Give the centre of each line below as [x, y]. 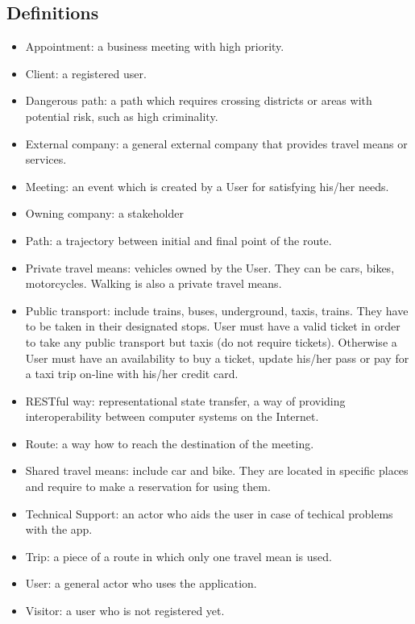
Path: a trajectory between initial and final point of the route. [178, 240]
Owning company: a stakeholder [104, 213]
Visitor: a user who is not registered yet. [125, 611]
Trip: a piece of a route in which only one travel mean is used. [178, 556]
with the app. [59, 529]
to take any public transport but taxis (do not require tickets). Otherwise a [211, 341]
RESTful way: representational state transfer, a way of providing [185, 400]
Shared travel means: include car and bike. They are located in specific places [217, 470]
